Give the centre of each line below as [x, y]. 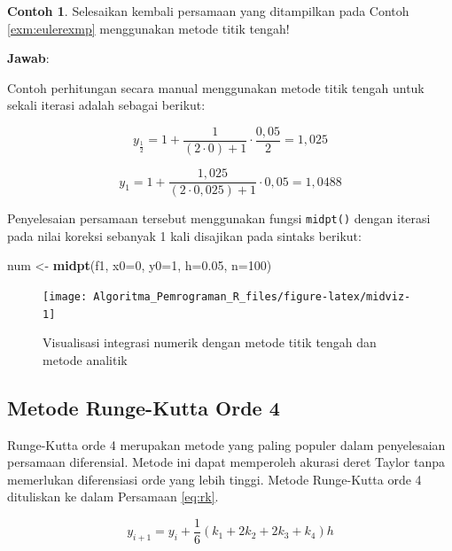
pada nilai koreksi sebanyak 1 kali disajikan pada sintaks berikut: [184, 235]
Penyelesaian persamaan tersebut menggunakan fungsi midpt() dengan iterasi [219, 218]
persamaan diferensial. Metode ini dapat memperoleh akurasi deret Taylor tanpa [226, 462]
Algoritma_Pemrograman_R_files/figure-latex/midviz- [252, 296]
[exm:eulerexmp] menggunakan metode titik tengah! [148, 28]
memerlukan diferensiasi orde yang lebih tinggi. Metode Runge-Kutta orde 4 [214, 479]
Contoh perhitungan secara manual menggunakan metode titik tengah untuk [216, 87]
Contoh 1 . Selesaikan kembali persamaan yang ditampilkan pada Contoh [208, 11]
